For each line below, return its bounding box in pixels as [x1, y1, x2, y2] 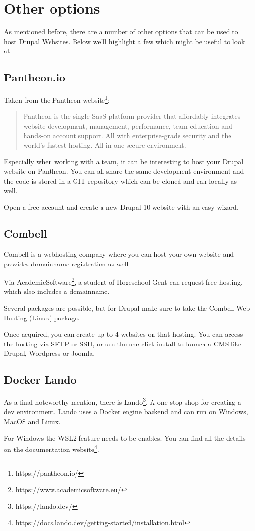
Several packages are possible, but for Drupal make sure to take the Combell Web [4, 302, 250, 313]
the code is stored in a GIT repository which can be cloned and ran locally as [4, 175, 237, 186]
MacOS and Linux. [4, 416, 61, 426]
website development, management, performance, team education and [23, 120, 232, 131]
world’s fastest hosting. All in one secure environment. [23, 140, 186, 150]
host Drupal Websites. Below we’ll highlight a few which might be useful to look [4, 36, 245, 46]
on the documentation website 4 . [4, 443, 99, 454]
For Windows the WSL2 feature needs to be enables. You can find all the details [4, 432, 246, 443]
